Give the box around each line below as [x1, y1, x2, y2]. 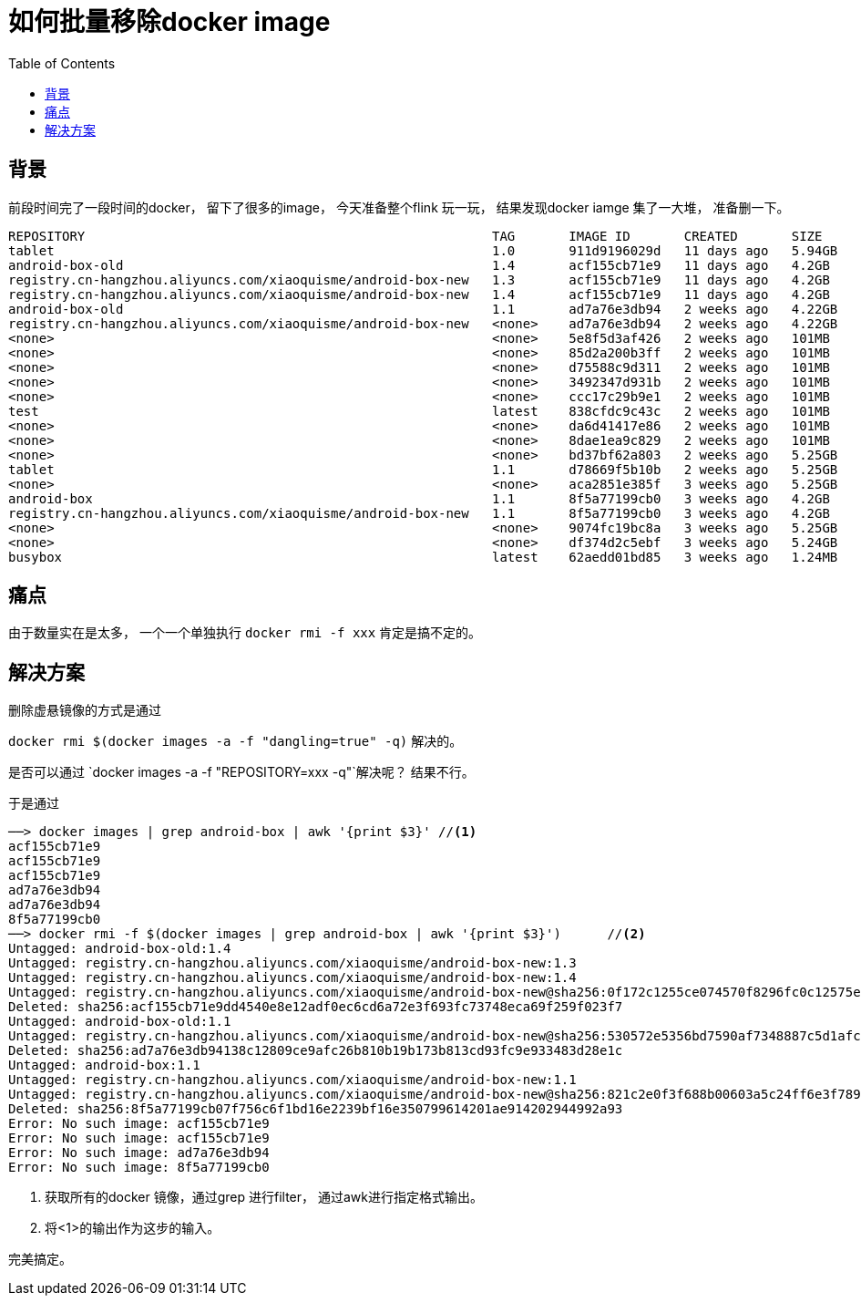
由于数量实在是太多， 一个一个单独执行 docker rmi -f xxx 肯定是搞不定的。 [8, 625, 482, 641]
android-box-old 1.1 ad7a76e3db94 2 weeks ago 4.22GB [8, 301, 838, 316]
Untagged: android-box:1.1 [8, 1058, 200, 1073]
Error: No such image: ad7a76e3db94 [8, 1145, 270, 1161]
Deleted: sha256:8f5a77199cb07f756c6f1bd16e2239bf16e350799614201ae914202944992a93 [8, 1101, 623, 1117]
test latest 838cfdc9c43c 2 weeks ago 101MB [8, 403, 830, 419]
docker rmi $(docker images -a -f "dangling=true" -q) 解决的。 [8, 733, 463, 750]
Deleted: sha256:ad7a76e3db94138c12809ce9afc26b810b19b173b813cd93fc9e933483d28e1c [8, 1043, 623, 1059]
